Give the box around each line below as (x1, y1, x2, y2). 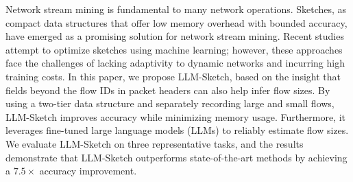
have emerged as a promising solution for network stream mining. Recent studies (5, 29, 344, 43)
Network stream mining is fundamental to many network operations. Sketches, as (5, 2, 347, 16)
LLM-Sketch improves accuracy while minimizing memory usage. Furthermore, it (5, 109, 346, 124)
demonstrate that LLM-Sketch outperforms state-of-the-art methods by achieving (5, 150, 348, 164)
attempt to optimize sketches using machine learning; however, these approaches (5, 42, 343, 56)
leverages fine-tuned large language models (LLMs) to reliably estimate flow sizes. (5, 123, 349, 137)
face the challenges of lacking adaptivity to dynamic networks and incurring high (5, 56, 345, 70)
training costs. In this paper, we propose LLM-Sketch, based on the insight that (5, 69, 341, 83)
